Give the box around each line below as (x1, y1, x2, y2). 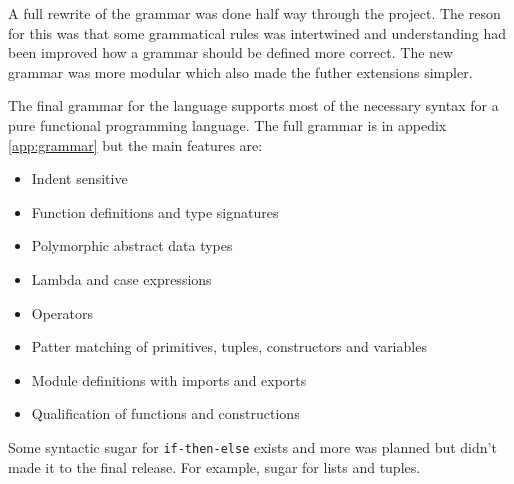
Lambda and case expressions (31, 268, 212, 289)
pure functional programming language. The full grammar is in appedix (8, 114, 447, 135)
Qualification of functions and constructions (31, 403, 300, 424)
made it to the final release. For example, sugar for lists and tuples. (8, 456, 421, 477)
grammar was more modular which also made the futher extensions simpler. (8, 61, 473, 82)
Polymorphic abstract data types (31, 235, 233, 256)
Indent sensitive (31, 168, 128, 189)
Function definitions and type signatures (31, 201, 279, 222)
